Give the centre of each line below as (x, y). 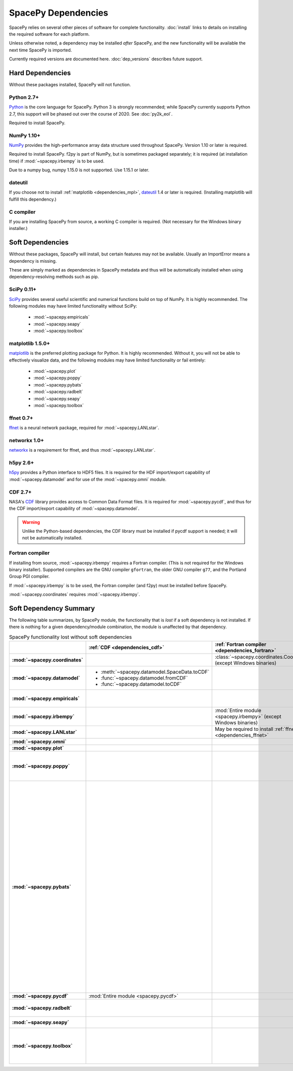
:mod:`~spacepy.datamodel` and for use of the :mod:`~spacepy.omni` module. (88, 479)
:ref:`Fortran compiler (241, 644)
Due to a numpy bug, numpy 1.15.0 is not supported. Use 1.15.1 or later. (79, 170)
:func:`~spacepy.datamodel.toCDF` (141, 684)
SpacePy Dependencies (59, 13)
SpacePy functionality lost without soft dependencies (70, 637)
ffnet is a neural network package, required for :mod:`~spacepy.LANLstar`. (84, 428)
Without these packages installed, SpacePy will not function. (70, 85)
